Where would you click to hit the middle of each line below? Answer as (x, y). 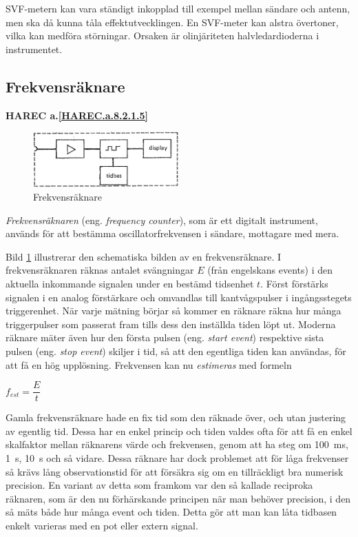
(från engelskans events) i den (270, 270)
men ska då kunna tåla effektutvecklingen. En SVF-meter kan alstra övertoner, (172, 22)
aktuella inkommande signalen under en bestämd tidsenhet (130, 284)
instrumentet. (34, 49)
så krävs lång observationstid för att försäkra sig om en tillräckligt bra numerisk (175, 471)
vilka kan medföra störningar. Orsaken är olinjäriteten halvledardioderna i (162, 36)
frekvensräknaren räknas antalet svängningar (100, 270)
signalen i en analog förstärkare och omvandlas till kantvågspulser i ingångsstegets (179, 297)
